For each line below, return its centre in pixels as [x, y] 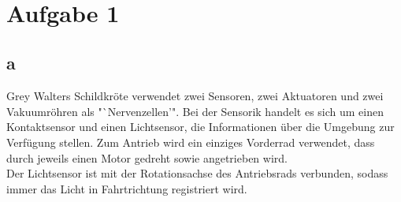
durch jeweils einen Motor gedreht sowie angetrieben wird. [147, 157]
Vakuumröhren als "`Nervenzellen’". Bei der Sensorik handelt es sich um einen [195, 111]
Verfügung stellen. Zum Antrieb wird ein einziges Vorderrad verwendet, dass [191, 142]
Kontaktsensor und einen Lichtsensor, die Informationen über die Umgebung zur [200, 127]
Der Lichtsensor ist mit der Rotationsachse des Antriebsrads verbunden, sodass [197, 173]
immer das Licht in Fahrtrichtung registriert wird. [127, 188]
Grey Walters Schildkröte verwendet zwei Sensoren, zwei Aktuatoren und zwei [195, 96]
